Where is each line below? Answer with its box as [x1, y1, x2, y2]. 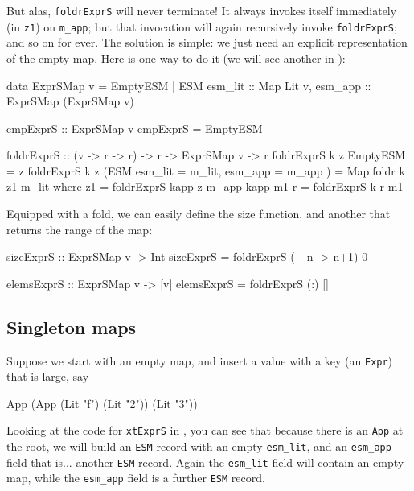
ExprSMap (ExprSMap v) [6, 93, 134, 109]
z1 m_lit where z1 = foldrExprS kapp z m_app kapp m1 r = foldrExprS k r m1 [6, 178, 404, 195]
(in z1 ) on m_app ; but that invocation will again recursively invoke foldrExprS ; [6, 18, 397, 35]
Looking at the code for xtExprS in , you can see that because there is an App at [6, 422, 404, 439]
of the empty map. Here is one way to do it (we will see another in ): [6, 49, 346, 66]
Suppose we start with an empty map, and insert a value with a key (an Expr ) [6, 352, 393, 369]
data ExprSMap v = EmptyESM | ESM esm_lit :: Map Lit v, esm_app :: [6, 76, 371, 93]
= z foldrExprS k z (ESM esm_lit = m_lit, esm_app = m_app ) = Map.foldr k [6, 162, 405, 179]
